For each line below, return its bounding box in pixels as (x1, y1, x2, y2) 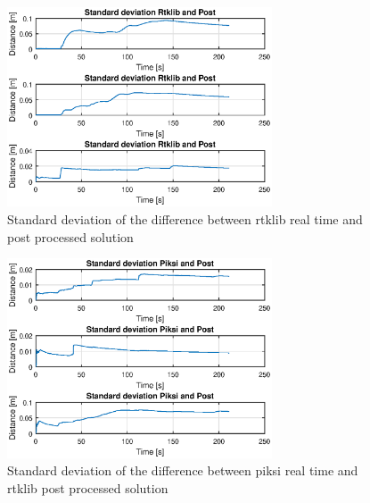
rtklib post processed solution (7, 478, 169, 497)
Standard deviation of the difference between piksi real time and (7, 461, 358, 480)
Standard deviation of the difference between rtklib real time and (7, 210, 363, 229)
